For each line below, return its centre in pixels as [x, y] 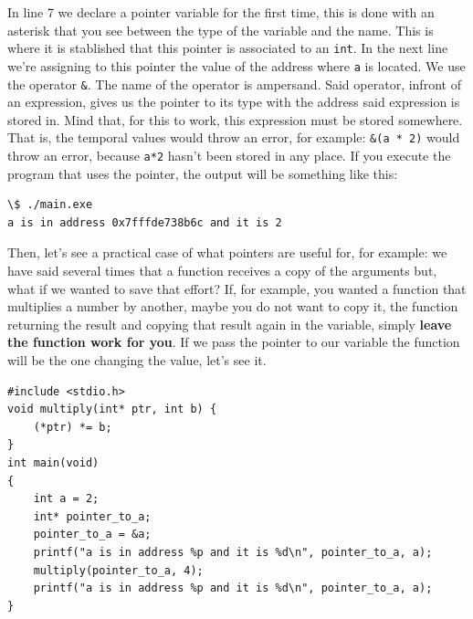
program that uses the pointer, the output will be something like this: [203, 173]
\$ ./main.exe [50, 205]
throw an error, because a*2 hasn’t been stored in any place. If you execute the [229, 155]
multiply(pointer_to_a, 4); [118, 570]
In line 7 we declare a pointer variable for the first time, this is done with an [221, 12]
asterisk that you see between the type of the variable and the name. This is [221, 30]
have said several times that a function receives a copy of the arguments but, [222, 271]
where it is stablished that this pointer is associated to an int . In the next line [228, 48]
